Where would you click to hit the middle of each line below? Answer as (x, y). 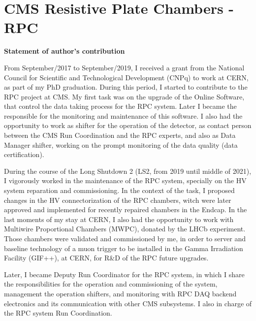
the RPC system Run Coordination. (58, 313)
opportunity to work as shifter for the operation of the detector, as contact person (128, 125)
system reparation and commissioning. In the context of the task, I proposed (119, 190)
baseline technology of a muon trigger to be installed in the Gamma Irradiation (124, 248)
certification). (24, 154)
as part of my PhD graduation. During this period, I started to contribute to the (126, 87)
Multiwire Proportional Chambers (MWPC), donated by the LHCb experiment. (125, 229)
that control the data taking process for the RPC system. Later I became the (120, 106)
